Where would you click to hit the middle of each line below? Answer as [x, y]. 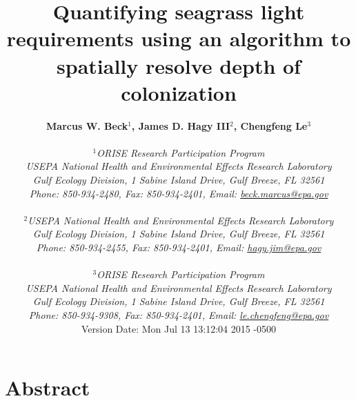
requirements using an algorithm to [179, 38]
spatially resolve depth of [179, 65]
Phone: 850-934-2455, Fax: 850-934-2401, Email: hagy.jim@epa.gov [179, 247]
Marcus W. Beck [87, 125]
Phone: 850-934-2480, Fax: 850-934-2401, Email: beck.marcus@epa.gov [179, 193]
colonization [179, 92]
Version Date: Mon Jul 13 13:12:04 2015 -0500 [179, 328]
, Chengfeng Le [270, 125]
